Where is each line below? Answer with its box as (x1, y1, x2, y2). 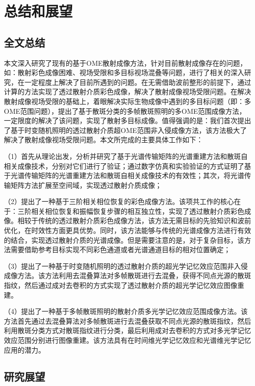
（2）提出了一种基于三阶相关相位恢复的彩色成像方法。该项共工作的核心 (4, 196, 234, 206)
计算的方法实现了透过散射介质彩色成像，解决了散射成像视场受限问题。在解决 (4, 86, 251, 97)
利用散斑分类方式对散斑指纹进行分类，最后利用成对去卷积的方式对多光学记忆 (4, 325, 251, 335)
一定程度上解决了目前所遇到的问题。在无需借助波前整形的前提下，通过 (24, 77, 251, 87)
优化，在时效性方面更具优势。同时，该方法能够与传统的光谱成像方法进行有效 (4, 225, 251, 235)
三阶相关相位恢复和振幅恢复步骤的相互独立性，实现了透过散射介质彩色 (17, 206, 244, 216)
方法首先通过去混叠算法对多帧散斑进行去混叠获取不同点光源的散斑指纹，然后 (4, 315, 251, 326)
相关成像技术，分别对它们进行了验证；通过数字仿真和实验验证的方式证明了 (4, 160, 244, 171)
